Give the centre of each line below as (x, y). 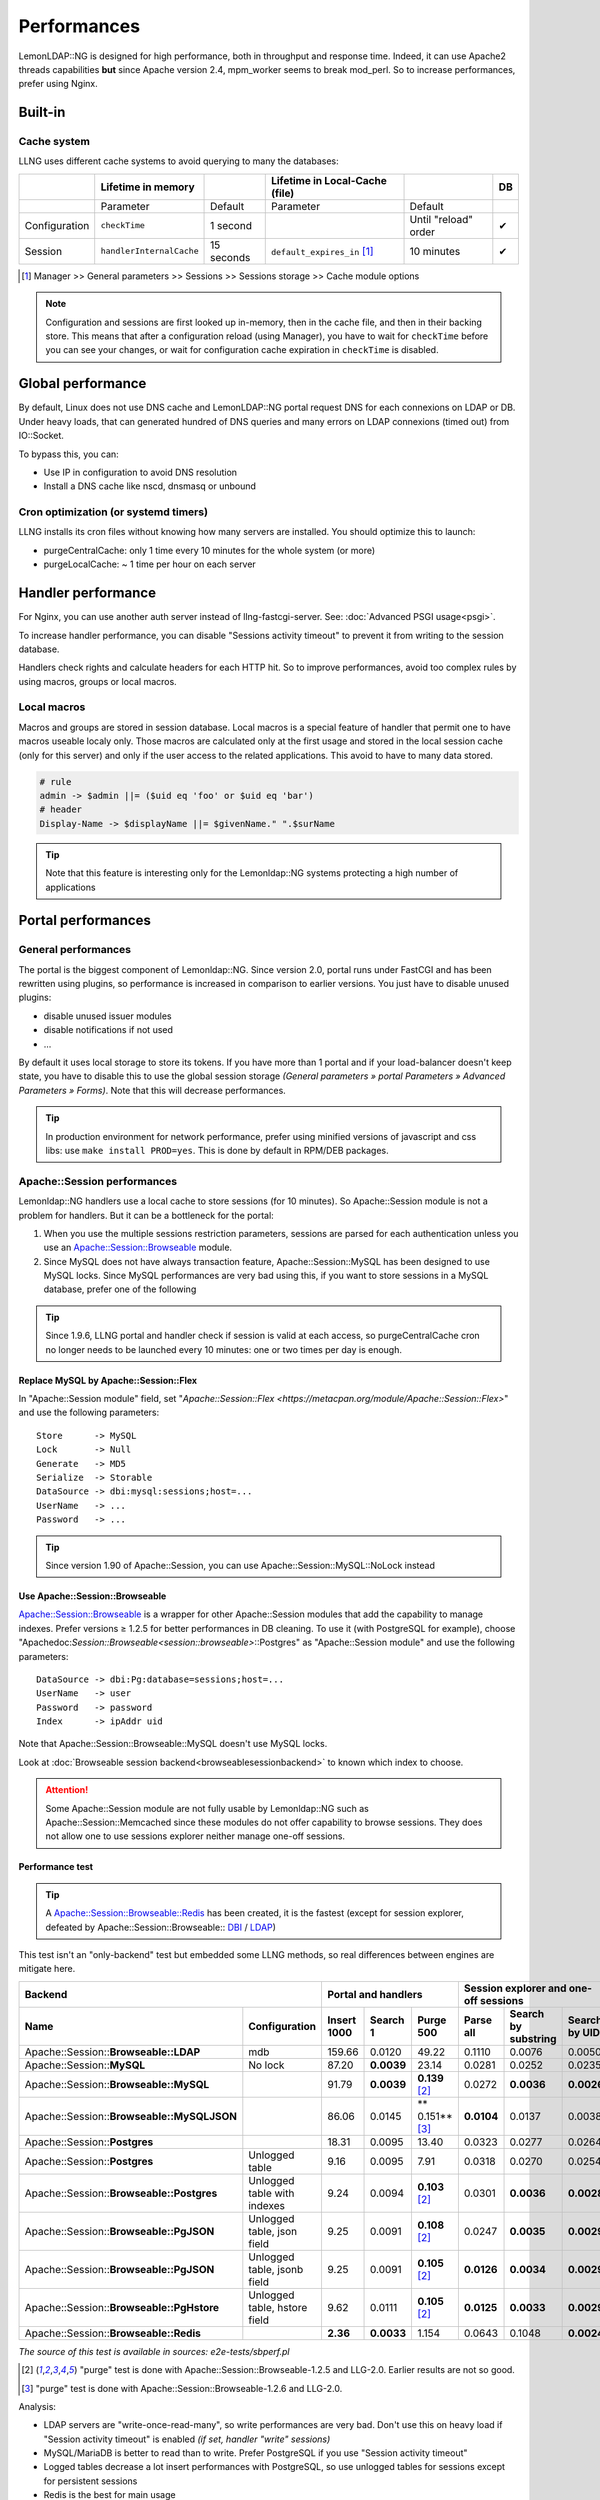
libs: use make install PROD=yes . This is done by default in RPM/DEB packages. (217, 1150)
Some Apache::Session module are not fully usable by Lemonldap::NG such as (207, 1808)
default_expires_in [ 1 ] (322, 251)
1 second (231, 225)
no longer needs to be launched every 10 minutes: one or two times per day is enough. (223, 1349)
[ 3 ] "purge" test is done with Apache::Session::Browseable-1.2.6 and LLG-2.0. (182, 2388)
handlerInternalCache (149, 251)
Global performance (82, 383)
